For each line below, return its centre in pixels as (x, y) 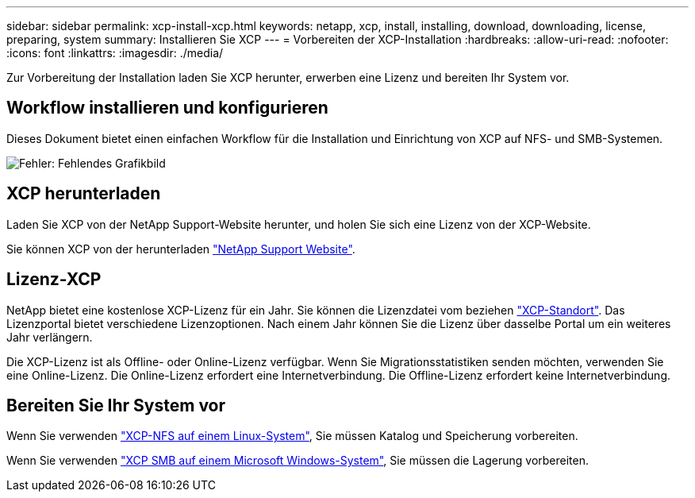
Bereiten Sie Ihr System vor (116, 405)
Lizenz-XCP (54, 280)
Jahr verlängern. (50, 337)
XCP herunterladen (84, 194)
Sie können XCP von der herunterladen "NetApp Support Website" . (181, 249)
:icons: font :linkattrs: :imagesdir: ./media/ (115, 53)
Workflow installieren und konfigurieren (167, 108)
